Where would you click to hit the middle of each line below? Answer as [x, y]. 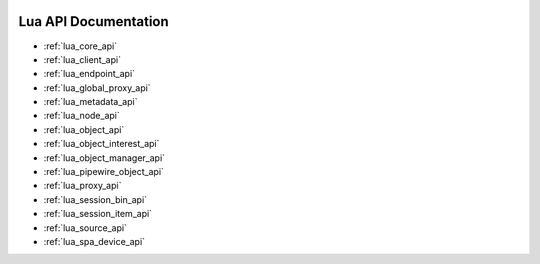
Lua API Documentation [93, 21]
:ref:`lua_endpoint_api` [89, 74]
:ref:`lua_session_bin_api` [95, 199]
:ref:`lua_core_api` [80, 46]
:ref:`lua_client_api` [82, 59]
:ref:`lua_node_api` [81, 116]
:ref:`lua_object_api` [84, 129]
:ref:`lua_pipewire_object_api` [104, 172]
